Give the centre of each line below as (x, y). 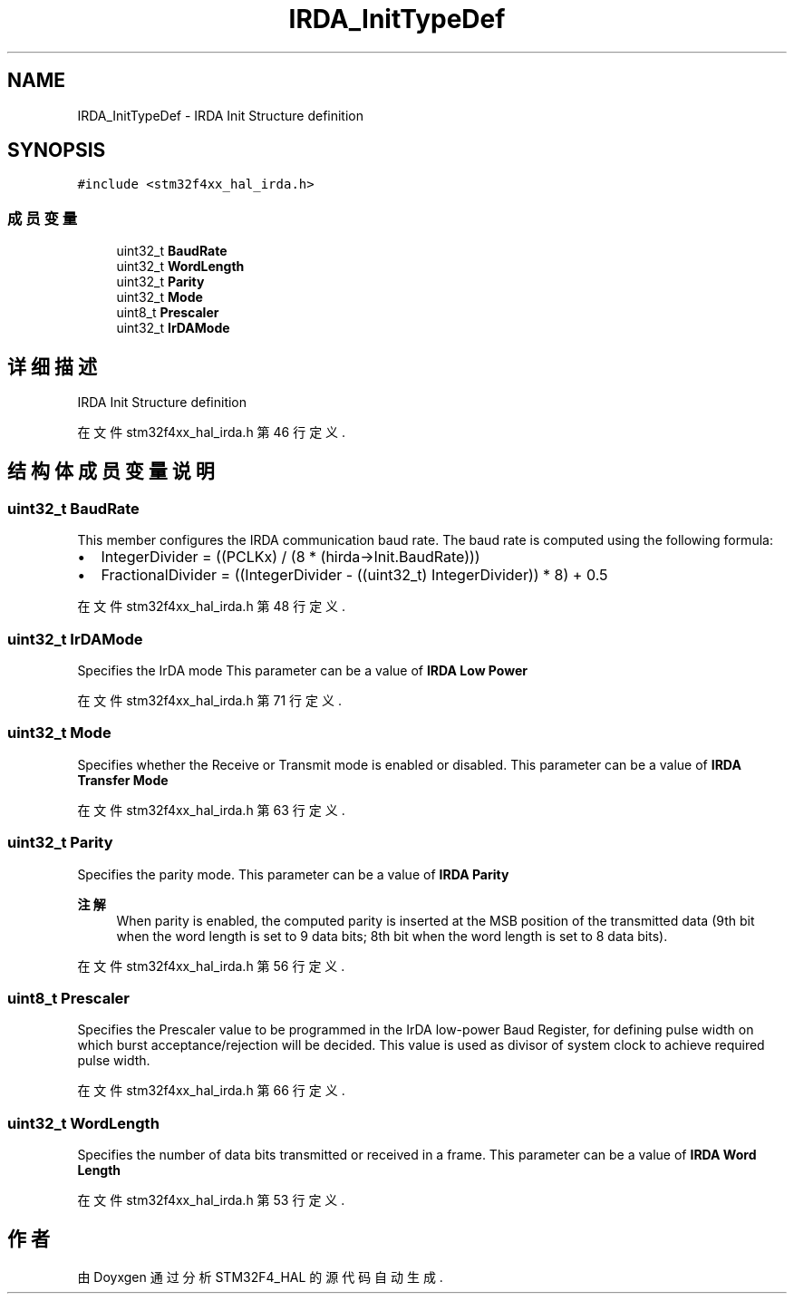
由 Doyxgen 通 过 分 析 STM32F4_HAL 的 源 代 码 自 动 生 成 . (260, 1277)
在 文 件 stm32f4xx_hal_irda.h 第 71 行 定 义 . (209, 700)
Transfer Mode (123, 780)
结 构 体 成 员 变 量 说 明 (111, 471)
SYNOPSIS (57, 150)
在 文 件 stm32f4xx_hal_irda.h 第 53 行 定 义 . (211, 1200)
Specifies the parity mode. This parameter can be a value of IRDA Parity (293, 874)
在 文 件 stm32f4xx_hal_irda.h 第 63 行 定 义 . (211, 810)
